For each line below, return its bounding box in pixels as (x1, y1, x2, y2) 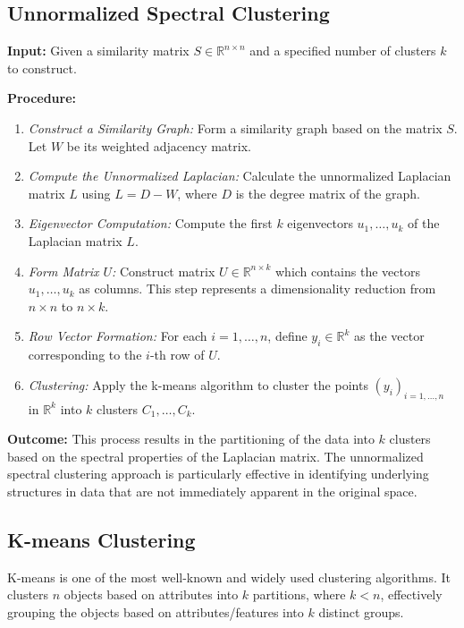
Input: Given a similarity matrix (7, 41, 190, 60)
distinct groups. (318, 602, 404, 621)
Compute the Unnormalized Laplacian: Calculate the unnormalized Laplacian (28, 166, 451, 185)
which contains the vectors (274, 261, 420, 280)
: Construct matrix (112, 261, 215, 280)
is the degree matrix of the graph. (235, 183, 420, 202)
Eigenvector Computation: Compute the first (28, 214, 273, 233)
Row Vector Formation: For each (28, 327, 207, 345)
